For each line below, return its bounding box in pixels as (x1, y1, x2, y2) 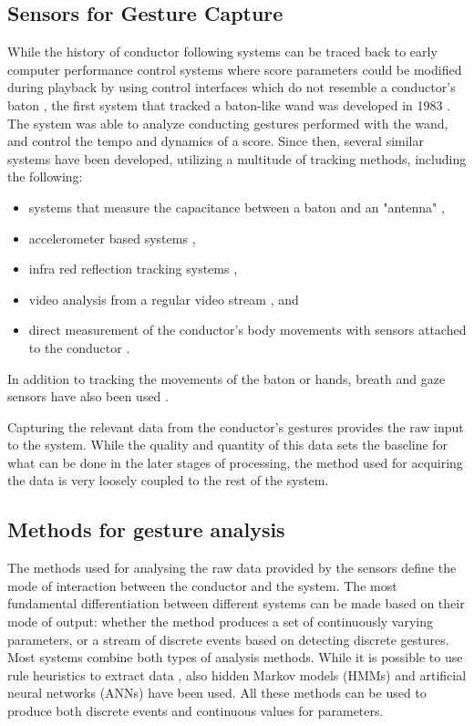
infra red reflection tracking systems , (28, 259, 238, 278)
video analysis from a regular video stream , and (28, 289, 299, 308)
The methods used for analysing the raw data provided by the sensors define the (7, 558, 457, 577)
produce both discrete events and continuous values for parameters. (7, 701, 384, 721)
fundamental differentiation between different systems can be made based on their (7, 594, 465, 613)
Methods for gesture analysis (7, 515, 285, 544)
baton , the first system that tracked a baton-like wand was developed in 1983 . (7, 95, 451, 114)
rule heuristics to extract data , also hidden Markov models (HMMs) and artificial (7, 665, 467, 684)
